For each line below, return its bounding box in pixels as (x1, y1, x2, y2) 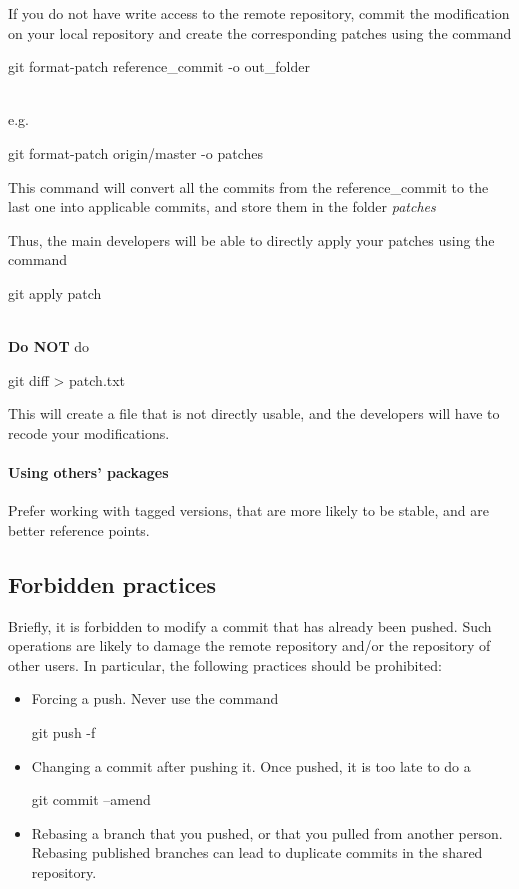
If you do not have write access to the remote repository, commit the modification (8, 3, 510, 23)
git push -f (31, 722, 96, 743)
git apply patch (8, 282, 102, 303)
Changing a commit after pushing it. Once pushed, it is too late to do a (31, 755, 471, 776)
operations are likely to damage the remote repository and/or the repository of (8, 635, 491, 656)
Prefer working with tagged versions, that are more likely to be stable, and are (8, 500, 489, 521)
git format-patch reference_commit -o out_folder (8, 56, 310, 77)
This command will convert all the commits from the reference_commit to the (8, 176, 489, 197)
